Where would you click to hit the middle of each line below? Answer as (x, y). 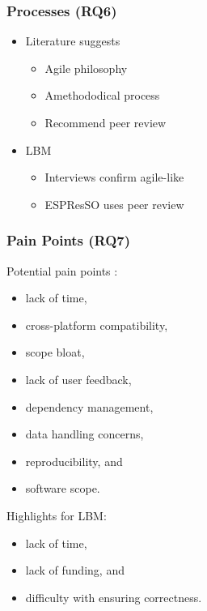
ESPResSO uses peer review (114, 204)
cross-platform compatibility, (97, 325)
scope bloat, (55, 352)
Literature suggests (73, 41)
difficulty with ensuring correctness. (114, 597)
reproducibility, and (74, 461)
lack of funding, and (75, 570)
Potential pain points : (62, 270)
